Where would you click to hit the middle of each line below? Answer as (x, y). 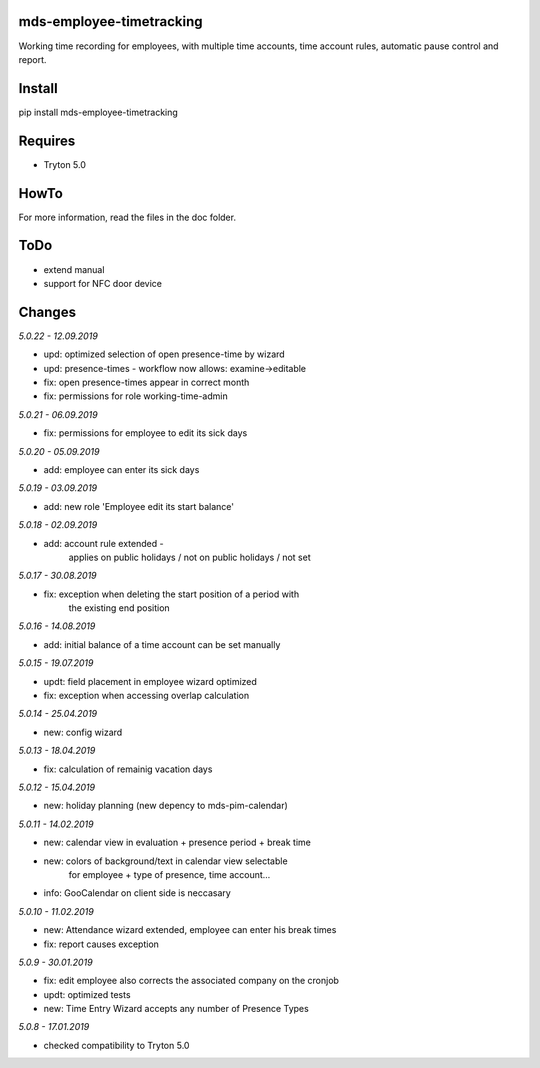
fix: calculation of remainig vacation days (128, 769)
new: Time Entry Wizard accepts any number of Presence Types (176, 1009)
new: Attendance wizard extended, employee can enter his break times (190, 930)
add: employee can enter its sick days (121, 469)
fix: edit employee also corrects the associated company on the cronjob (191, 981)
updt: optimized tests (87, 994)
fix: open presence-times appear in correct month (146, 382)
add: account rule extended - (103, 543)
